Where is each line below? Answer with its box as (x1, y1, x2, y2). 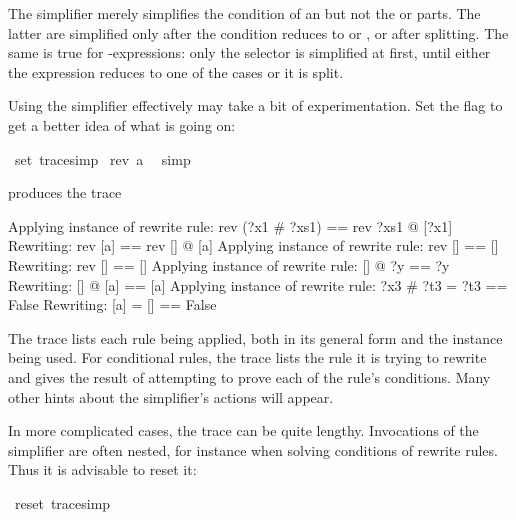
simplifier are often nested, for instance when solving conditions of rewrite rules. (8, 439, 498, 460)
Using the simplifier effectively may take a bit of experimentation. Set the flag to (8, 95, 503, 116)
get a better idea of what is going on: (8, 114, 236, 135)
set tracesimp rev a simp (14, 148, 191, 169)
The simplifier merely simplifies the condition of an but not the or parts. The (8, 3, 481, 23)
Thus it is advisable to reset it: (8, 459, 197, 480)
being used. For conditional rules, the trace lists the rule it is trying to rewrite (8, 347, 487, 368)
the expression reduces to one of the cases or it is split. (8, 61, 344, 82)
